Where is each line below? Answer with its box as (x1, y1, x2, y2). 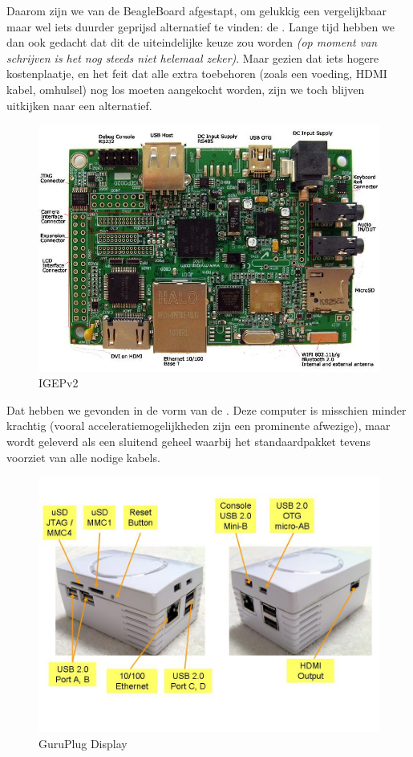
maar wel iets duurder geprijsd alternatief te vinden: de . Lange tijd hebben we (6, 18, 395, 35)
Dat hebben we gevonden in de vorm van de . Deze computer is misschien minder (6, 401, 407, 418)
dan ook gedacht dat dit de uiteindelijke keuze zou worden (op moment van (6, 34, 378, 51)
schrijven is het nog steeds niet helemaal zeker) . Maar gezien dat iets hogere (6, 49, 379, 66)
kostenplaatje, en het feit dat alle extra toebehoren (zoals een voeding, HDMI (6, 65, 387, 82)
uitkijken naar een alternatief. (6, 96, 152, 113)
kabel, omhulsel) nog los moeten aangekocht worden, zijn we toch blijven (6, 80, 365, 97)
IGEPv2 (38, 374, 79, 391)
